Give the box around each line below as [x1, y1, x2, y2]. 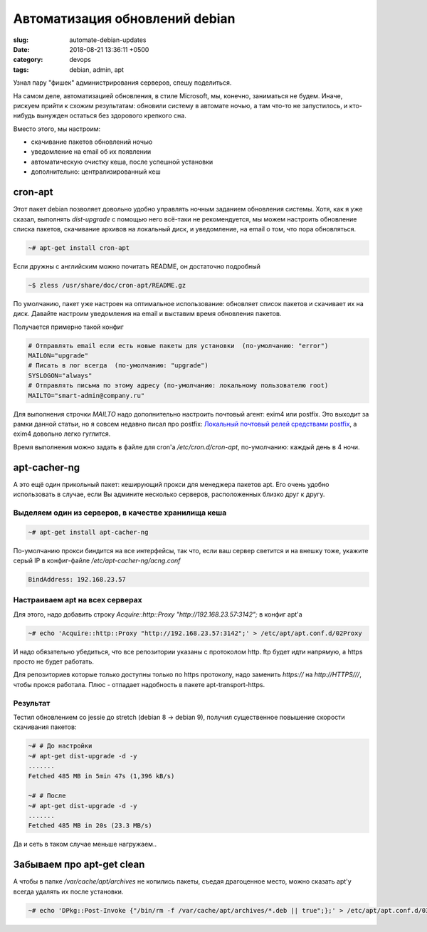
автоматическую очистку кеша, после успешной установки [31, 157, 213, 166]
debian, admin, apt [69, 65, 125, 74]
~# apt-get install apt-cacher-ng [28, 528, 149, 536]
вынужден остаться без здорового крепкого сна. [36, 111, 186, 120]
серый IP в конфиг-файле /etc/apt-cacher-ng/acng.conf [13, 556, 181, 565]
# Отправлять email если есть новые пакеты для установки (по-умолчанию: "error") [28, 342, 329, 350]
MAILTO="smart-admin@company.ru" [28, 392, 145, 399]
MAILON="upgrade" [28, 352, 89, 360]
